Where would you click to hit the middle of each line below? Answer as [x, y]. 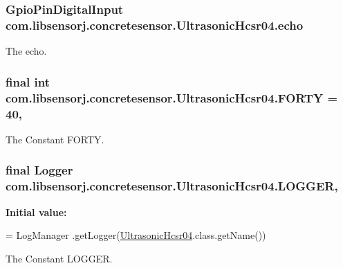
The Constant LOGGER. [59, 258]
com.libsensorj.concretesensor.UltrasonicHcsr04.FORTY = [172, 97]
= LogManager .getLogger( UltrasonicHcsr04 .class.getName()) [136, 235]
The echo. [26, 51]
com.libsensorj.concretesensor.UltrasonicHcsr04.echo [155, 25]
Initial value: [36, 212]
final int [28, 81]
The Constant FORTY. [55, 139]
